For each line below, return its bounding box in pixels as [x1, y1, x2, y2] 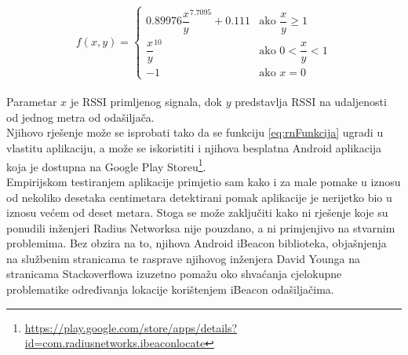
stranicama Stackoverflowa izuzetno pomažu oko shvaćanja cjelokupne [6, 265, 342, 282]
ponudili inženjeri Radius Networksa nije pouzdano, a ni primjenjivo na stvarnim [6, 219, 395, 236]
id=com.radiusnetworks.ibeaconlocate [24, 335, 206, 351]
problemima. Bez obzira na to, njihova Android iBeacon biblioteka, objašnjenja [6, 235, 387, 251]
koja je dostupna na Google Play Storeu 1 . [6, 156, 206, 174]
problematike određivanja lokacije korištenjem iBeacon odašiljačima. [6, 281, 334, 298]
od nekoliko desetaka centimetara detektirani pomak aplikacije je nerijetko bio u [6, 188, 392, 205]
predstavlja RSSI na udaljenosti [235, 93, 387, 110]
